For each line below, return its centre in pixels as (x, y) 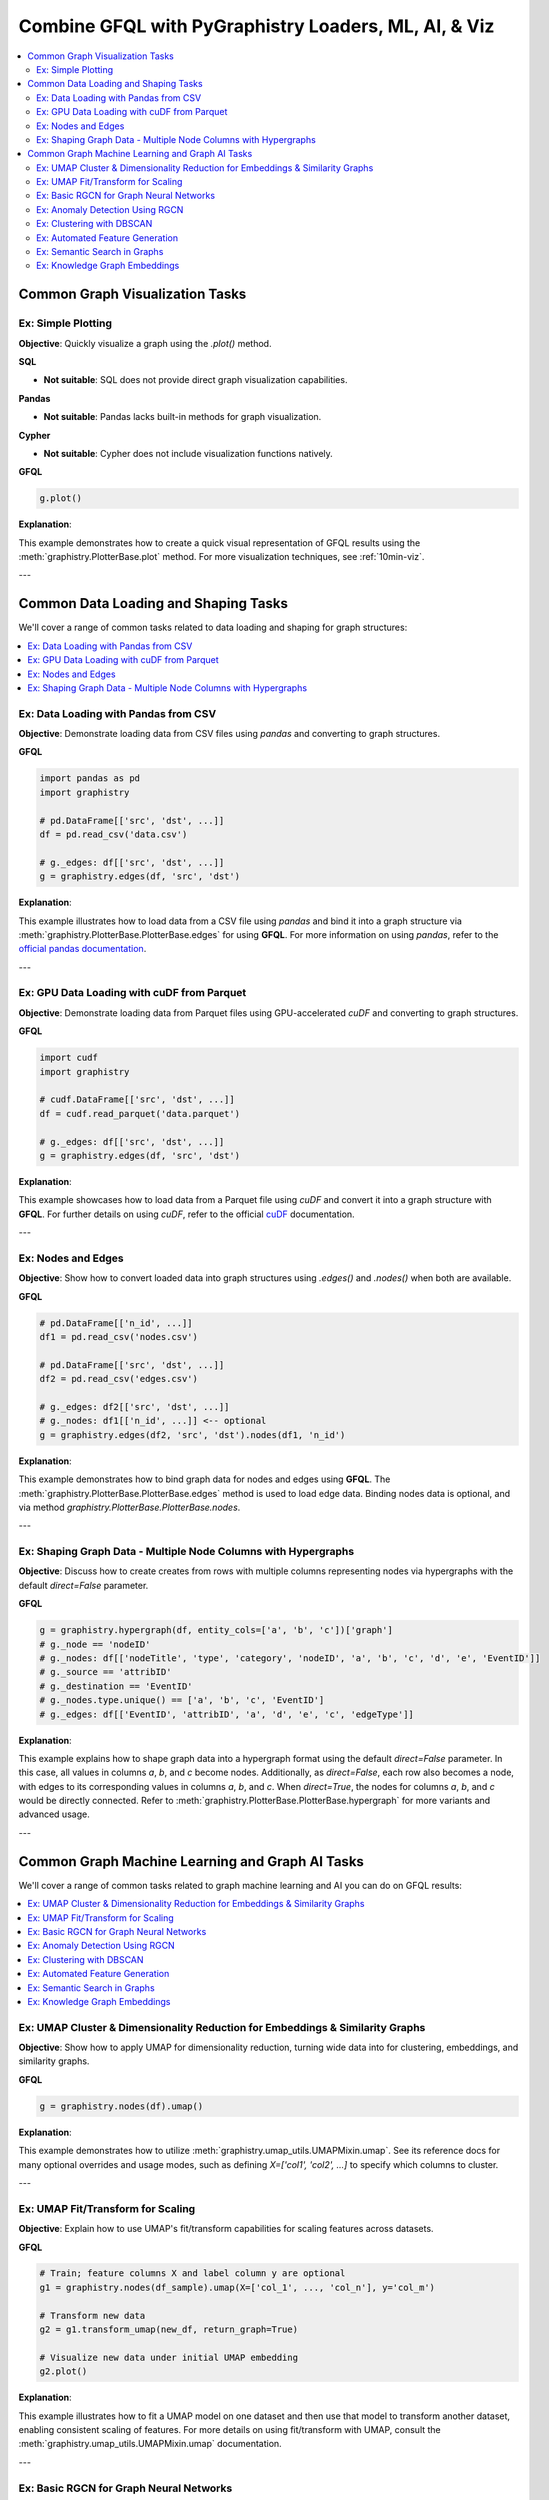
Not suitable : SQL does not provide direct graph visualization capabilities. (195, 380)
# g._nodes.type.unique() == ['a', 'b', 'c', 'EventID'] (182, 1700)
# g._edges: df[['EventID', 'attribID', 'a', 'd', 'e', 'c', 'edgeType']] (227, 1714)
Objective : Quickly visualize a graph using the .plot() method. (145, 343)
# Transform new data (92, 2315)
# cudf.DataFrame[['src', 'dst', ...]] (137, 1099)
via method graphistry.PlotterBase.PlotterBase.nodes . (129, 1507)
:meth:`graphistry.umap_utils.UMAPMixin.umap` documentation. (150, 2444)
